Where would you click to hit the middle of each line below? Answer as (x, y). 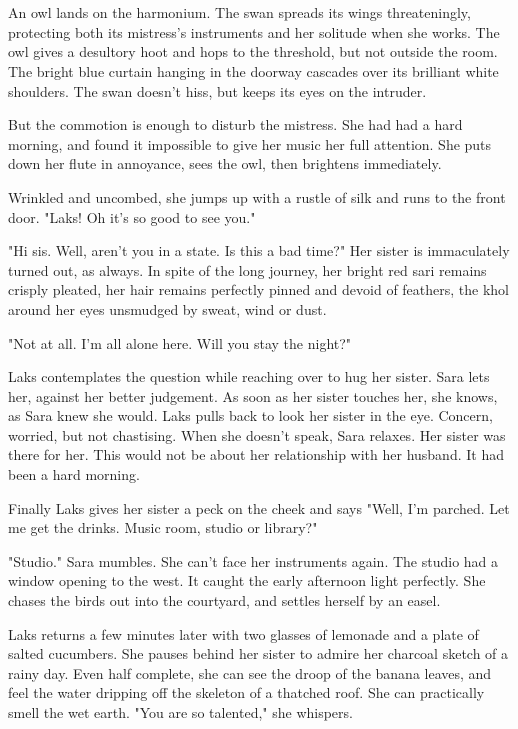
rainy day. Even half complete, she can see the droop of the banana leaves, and (250, 672)
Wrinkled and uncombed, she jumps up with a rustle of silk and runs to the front (257, 196)
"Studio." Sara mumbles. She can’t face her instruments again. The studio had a (253, 560)
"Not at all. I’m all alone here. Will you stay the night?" (180, 342)
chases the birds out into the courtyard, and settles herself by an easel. (224, 600)
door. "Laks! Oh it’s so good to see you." (132, 216)
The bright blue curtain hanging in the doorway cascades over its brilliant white (253, 70)
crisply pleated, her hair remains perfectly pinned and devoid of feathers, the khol (259, 289)
